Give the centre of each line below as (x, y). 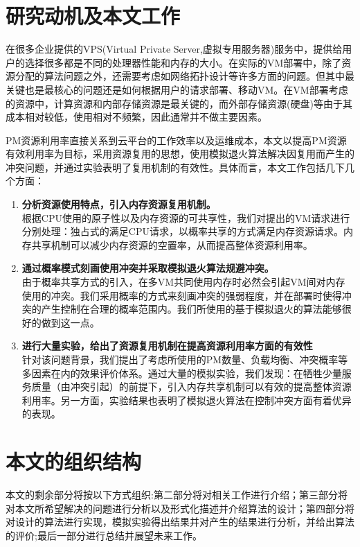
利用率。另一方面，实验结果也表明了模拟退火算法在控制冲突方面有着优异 (187, 400)
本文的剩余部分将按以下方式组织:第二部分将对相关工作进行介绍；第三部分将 (177, 495)
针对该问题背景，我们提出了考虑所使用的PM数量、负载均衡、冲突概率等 (185, 359)
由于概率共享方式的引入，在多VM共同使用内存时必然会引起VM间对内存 (183, 282)
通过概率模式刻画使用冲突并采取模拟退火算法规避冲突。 (148, 268)
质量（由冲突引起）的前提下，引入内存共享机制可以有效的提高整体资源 (191, 387)
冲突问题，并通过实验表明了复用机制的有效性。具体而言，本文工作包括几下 (175, 167)
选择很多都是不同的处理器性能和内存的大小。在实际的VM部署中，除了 (183, 62)
